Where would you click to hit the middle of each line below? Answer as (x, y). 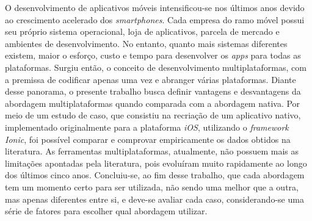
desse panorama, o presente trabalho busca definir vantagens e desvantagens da (153, 91)
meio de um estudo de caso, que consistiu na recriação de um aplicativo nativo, (153, 115)
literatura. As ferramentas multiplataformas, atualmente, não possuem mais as (152, 151)
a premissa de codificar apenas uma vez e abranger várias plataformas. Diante (151, 79)
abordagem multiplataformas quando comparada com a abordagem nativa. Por (153, 103)
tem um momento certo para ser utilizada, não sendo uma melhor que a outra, (152, 187)
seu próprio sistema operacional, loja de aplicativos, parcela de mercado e (142, 31)
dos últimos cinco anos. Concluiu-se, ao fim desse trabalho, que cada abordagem (155, 175)
